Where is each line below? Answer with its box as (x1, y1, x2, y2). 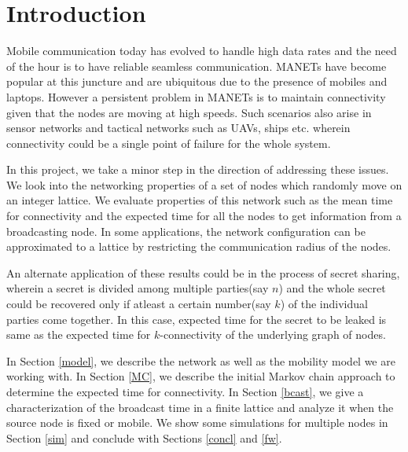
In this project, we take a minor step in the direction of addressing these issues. (6, 161, 389, 178)
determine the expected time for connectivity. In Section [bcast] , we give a (6, 384, 364, 399)
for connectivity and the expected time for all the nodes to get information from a (6, 208, 402, 224)
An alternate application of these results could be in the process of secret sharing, (6, 264, 400, 281)
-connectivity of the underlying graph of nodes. (160, 326, 386, 343)
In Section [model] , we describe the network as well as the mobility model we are (6, 352, 395, 369)
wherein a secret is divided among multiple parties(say (6, 280, 269, 296)
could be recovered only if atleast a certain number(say (6, 296, 271, 312)
